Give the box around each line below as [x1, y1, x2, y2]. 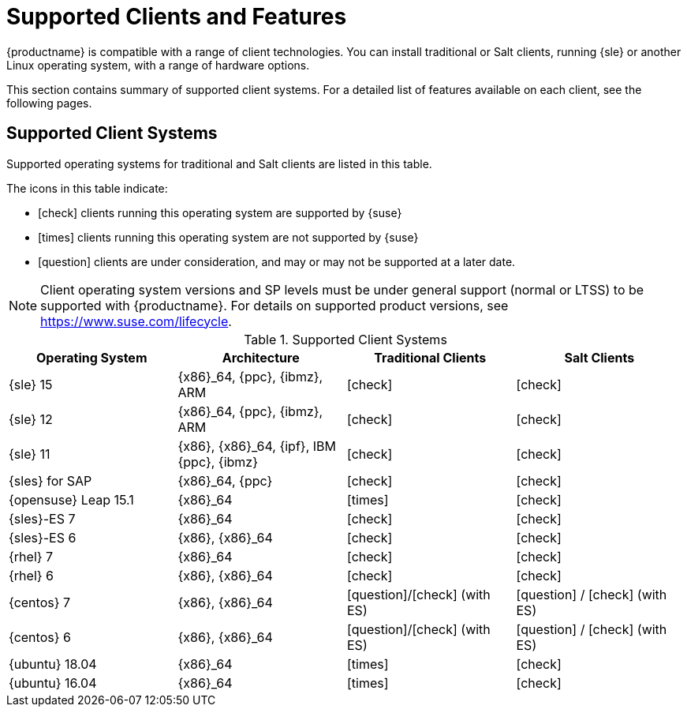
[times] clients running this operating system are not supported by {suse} [38, 230, 419, 244]
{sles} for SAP [9, 472, 92, 489]
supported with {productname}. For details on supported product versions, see [40, 297, 509, 313]
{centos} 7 [9, 594, 71, 610]
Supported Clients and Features [6, 3, 347, 30]
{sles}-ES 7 [9, 510, 76, 527]
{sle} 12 [9, 411, 53, 427]
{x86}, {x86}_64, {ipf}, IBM [177, 437, 336, 454]
